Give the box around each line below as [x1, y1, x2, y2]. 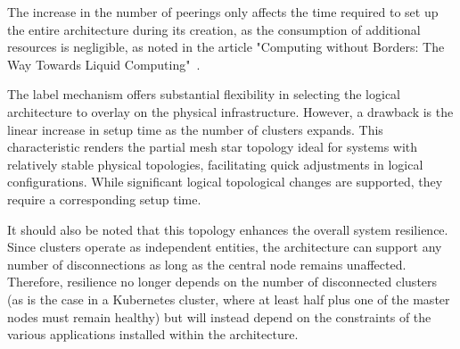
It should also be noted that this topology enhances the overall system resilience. [7, 220, 448, 238]
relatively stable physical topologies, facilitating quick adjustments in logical [7, 154, 423, 173]
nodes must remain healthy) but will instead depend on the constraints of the [7, 307, 431, 326]
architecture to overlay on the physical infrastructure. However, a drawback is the [7, 102, 454, 120]
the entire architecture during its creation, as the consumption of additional [7, 20, 421, 38]
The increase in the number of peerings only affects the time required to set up [7, 3, 439, 21]
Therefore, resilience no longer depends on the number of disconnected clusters [7, 272, 438, 291]
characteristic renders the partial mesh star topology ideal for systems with [7, 137, 418, 156]
